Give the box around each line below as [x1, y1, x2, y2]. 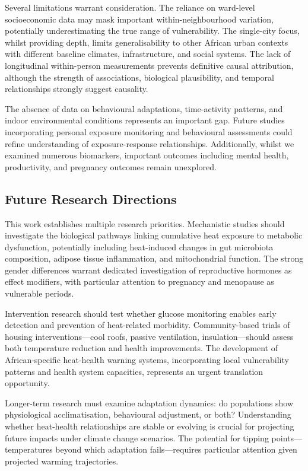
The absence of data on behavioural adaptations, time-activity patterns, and [5, 102, 283, 114]
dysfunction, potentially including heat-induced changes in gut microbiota [5, 240, 274, 253]
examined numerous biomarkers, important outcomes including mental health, [5, 149, 289, 161]
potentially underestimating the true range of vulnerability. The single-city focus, [5, 24, 300, 37]
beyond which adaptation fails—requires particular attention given [55, 443, 297, 456]
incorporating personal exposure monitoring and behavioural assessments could [5, 125, 293, 138]
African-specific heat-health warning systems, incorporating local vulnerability [5, 354, 289, 366]
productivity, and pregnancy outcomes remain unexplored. [5, 160, 217, 173]
